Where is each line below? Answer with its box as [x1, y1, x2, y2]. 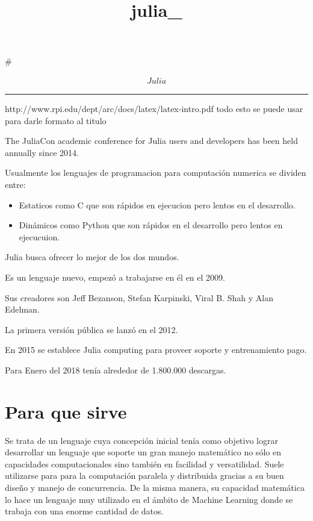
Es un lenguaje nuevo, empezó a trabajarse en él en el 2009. [5, 270, 225, 283]
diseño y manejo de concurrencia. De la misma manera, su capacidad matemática [5, 481, 305, 493]
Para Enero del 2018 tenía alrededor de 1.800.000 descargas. [5, 363, 226, 376]
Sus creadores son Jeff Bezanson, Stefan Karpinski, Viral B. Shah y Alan [5, 291, 274, 304]
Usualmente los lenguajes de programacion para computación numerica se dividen [5, 166, 306, 179]
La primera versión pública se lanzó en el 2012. [5, 323, 178, 335]
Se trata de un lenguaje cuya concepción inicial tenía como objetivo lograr [5, 434, 278, 446]
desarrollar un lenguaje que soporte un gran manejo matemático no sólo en [5, 446, 281, 458]
